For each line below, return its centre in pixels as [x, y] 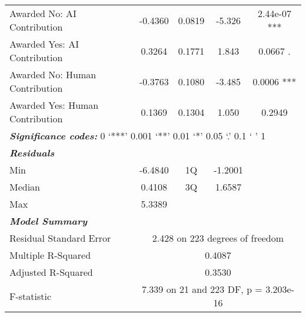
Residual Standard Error [60, 238]
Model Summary [49, 221]
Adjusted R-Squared [51, 272]
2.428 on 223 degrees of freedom [218, 238]
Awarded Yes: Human [54, 105]
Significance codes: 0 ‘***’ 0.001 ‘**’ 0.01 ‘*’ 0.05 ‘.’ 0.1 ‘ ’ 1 [138, 136]
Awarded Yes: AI [44, 44]
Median [25, 187]
